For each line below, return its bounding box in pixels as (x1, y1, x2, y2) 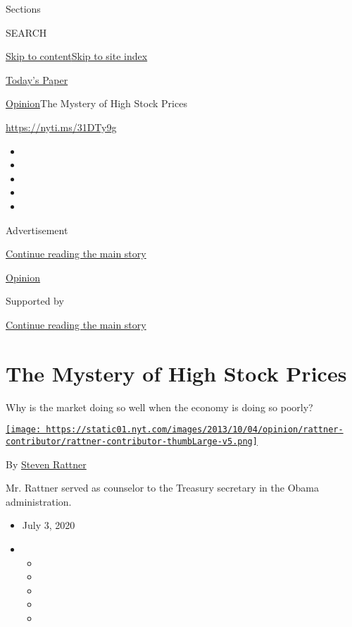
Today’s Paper (6, 72, 68, 87)
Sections (6, 1, 41, 16)
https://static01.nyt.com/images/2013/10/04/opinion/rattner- (46, 425, 344, 435)
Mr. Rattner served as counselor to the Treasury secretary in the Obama (6, 480, 319, 495)
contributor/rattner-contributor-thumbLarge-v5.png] (6, 436, 258, 446)
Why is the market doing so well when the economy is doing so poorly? (6, 399, 313, 414)
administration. (6, 494, 72, 509)
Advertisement (6, 222, 68, 237)
